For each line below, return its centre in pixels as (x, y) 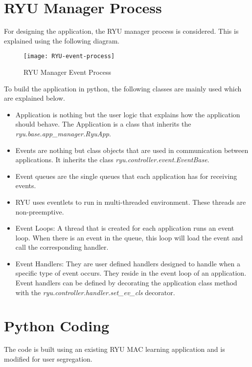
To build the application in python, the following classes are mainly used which (123, 88)
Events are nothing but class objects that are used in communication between (132, 150)
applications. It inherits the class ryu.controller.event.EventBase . (112, 160)
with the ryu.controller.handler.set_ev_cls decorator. (95, 292)
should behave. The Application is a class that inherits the (103, 124)
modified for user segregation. (48, 358)
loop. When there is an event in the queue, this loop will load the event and (129, 237)
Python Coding (57, 326)
